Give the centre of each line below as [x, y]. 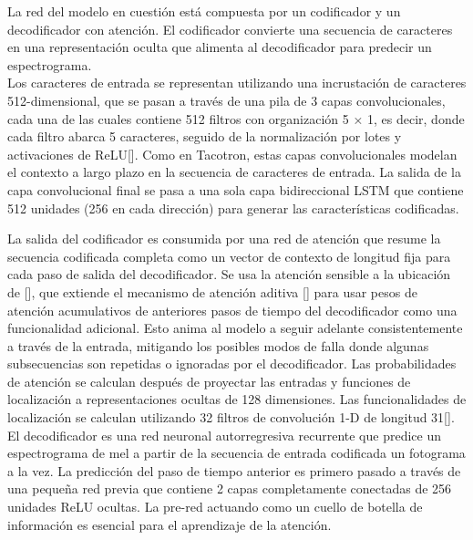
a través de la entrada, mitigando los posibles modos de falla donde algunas [218, 345]
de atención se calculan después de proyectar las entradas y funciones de [209, 381]
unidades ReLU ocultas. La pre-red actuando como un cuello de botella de [215, 507]
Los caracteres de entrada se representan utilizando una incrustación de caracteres [237, 83]
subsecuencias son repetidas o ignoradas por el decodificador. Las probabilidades [232, 363]
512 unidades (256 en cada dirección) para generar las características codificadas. [233, 208]
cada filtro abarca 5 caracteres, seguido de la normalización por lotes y [205, 136]
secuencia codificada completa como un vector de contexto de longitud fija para [229, 256]
